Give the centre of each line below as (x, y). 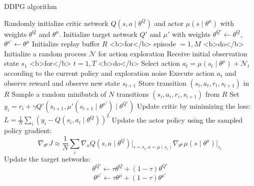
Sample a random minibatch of (59, 93)
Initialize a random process (45, 53)
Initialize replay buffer (66, 44)
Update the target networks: (47, 158)
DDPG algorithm (30, 6)
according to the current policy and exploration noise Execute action (109, 73)
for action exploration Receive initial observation (173, 53)
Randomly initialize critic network (56, 23)
